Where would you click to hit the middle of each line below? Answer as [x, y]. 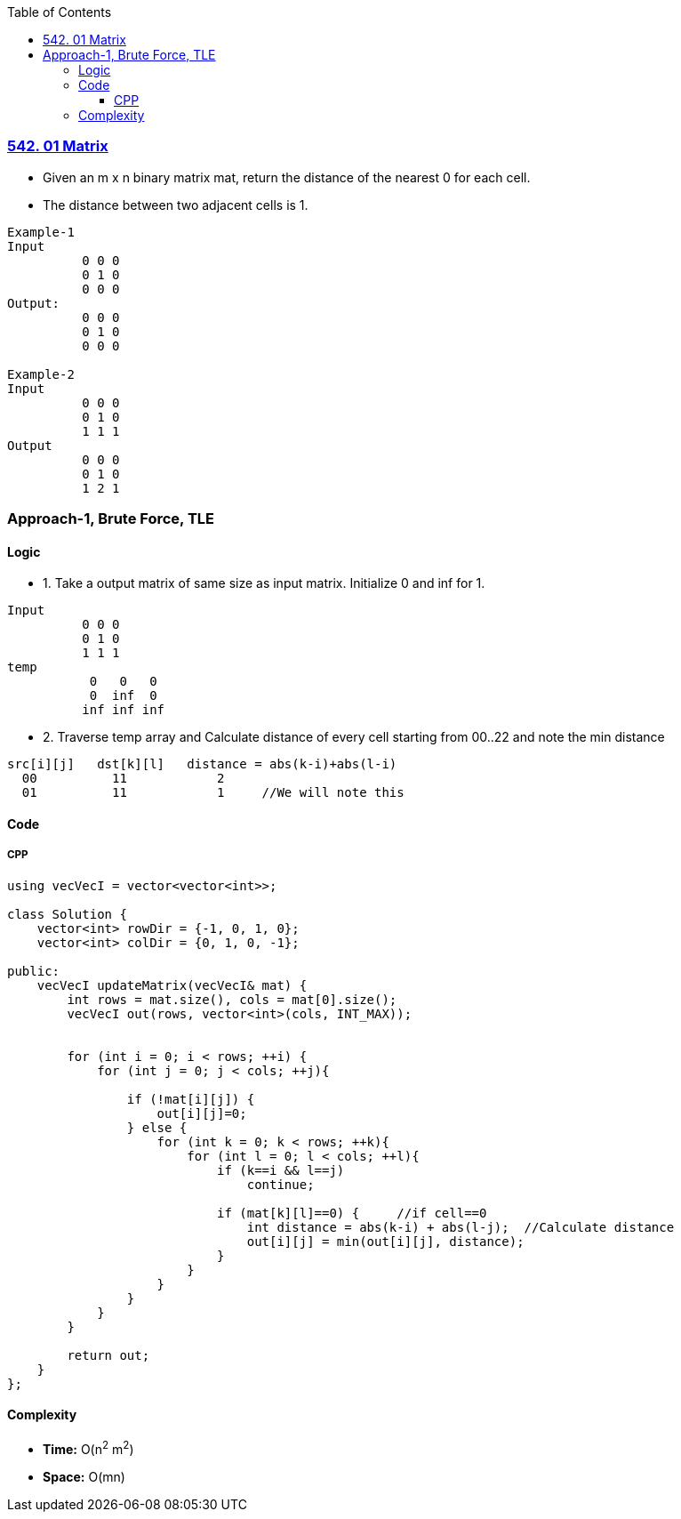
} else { [157, 1127]
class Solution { [67, 914]
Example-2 [41, 374]
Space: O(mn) [84, 1476]
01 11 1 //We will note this [213, 793]
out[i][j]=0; [202, 1113]
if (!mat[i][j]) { [191, 1099]
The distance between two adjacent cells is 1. [176, 205]
